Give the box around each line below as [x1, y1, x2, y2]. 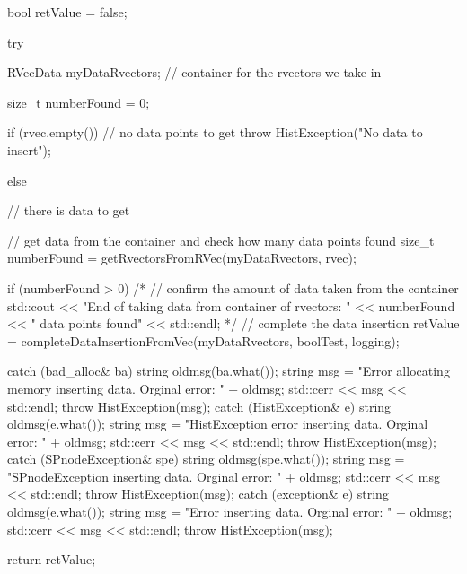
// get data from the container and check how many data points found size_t [7, 230, 435, 249]
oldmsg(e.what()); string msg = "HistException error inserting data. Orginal [7, 414, 428, 433]
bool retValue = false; [7, 3, 128, 21]
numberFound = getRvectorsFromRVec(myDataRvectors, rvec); [7, 248, 357, 267]
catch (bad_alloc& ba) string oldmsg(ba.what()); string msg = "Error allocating [7, 361, 450, 380]
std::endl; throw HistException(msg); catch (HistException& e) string [7, 396, 392, 415]
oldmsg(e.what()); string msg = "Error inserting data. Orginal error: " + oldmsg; [7, 502, 453, 521]
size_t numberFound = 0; [7, 92, 150, 111]
